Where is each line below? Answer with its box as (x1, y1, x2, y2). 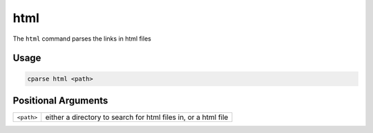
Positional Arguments (12, 94, 108, 106)
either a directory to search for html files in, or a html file (45, 112, 229, 122)
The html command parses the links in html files (12, 34, 151, 43)
